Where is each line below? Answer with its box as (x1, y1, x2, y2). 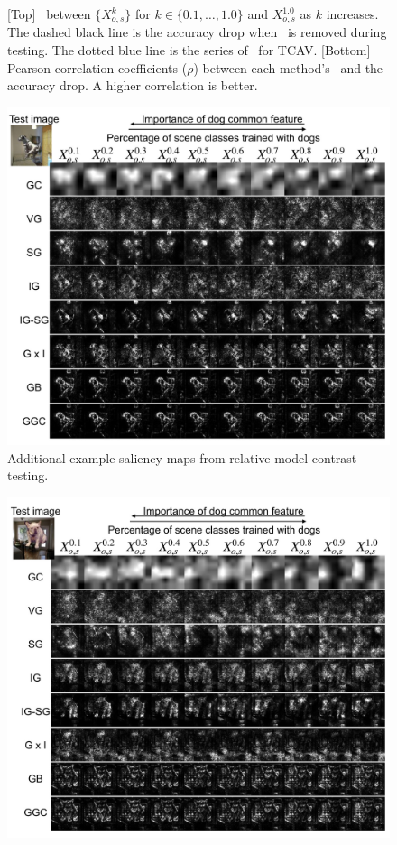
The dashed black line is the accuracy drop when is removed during (7, 23, 387, 42)
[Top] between (7, 5, 91, 23)
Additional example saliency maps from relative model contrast (7, 448, 357, 467)
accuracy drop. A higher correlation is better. (7, 76, 258, 95)
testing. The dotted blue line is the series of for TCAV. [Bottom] (7, 41, 371, 60)
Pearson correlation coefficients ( (7, 58, 188, 77)
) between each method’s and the (193, 58, 383, 77)
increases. (326, 5, 379, 23)
